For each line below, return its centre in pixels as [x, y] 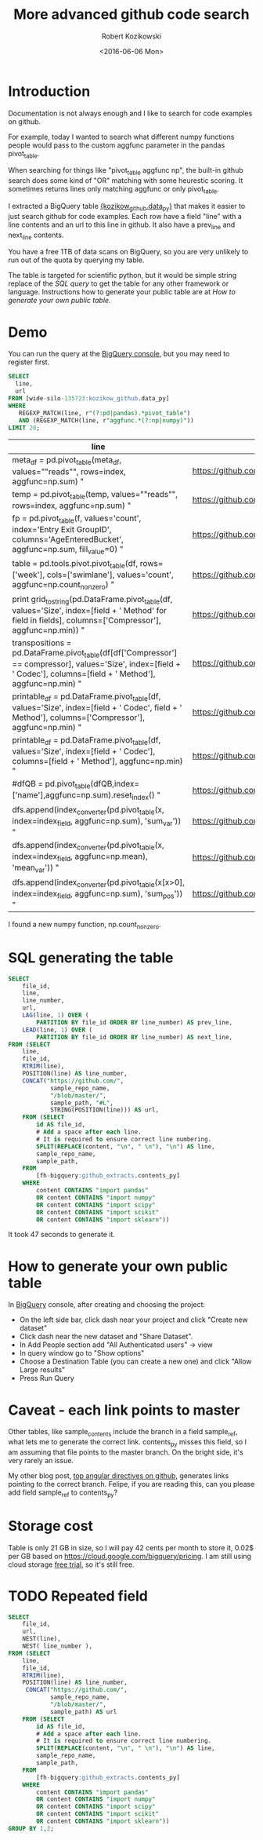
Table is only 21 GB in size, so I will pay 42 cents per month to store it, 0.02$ [131, 1547]
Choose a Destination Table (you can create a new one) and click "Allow [135, 1362]
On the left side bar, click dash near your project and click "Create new [133, 1320]
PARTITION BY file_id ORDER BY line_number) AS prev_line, [135, 1022]
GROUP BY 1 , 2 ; [31, 1828]
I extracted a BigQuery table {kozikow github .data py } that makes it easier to [127, 207]
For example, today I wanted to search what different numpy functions [121, 137]
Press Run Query [47, 1378]
